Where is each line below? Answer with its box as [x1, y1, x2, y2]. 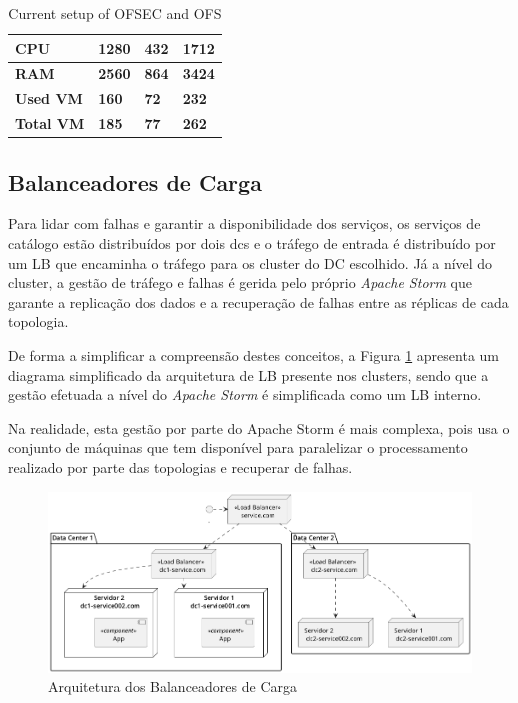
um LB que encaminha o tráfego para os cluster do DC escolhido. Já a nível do [8, 252, 493, 273]
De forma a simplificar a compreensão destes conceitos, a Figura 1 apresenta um [8, 344, 499, 365]
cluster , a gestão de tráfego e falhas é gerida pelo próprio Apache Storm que [8, 272, 472, 293]
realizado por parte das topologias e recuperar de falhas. [8, 456, 353, 477]
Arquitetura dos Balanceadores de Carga [48, 676, 298, 697]
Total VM [15, 113, 85, 134]
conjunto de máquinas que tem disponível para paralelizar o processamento [8, 437, 468, 458]
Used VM [15, 88, 83, 109]
